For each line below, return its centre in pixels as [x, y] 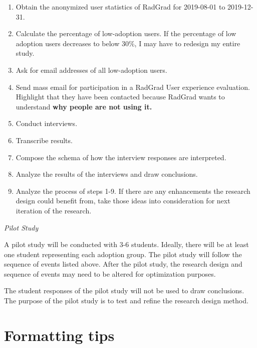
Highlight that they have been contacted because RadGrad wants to [120, 97]
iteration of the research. [54, 210]
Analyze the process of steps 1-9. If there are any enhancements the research [133, 191]
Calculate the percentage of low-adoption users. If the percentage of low [126, 33]
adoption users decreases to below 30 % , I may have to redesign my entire [128, 43]
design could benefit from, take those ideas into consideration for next [123, 201]
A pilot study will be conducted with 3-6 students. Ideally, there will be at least [126, 244]
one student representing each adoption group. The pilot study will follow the [123, 254]
